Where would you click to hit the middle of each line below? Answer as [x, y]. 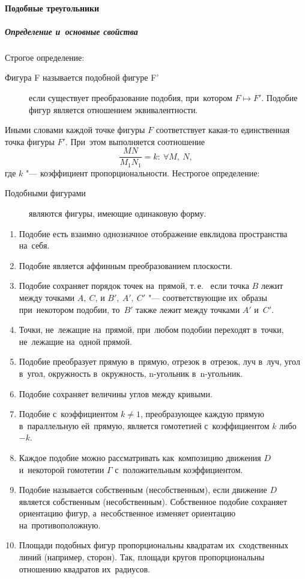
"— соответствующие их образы [207, 297]
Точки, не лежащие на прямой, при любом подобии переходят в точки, [151, 330]
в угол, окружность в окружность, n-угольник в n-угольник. [131, 373]
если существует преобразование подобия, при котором [131, 97]
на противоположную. [60, 525]
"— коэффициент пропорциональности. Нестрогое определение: [143, 172]
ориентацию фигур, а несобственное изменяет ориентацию [127, 513]
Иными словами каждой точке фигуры [75, 130]
